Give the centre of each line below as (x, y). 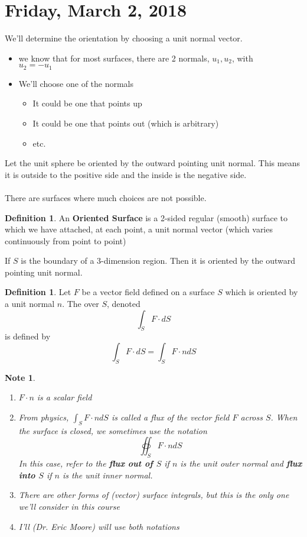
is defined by (28, 336)
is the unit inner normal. (107, 475)
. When (284, 417)
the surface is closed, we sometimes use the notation (113, 430)
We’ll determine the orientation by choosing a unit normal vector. (124, 38)
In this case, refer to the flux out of (86, 463)
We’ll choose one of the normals (76, 83)
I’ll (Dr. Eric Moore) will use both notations (99, 526)
